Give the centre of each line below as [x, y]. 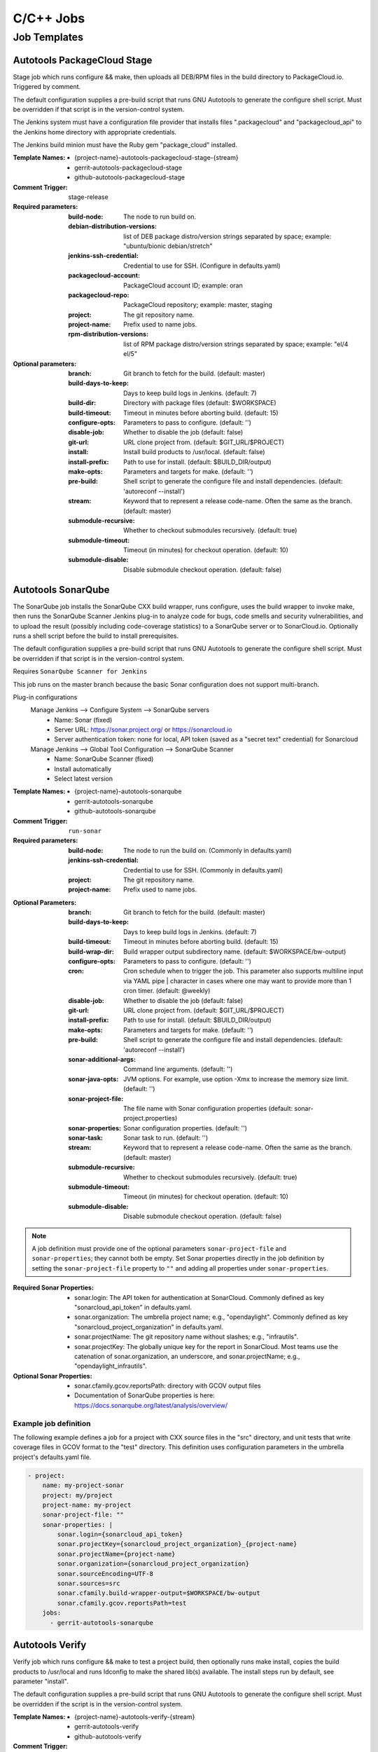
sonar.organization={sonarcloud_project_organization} [153, 1564]
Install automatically [83, 769]
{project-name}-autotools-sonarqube [128, 791]
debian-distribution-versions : [113, 226]
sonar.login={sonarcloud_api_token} [120, 1534]
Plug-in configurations [45, 697]
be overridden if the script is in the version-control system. [98, 1704]
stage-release [88, 197]
